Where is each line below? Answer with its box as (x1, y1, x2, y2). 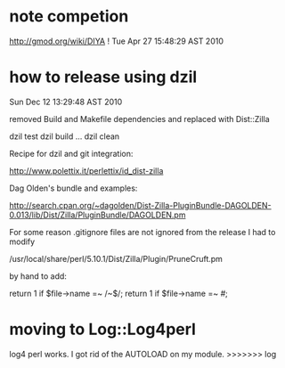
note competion (9, 6, 129, 27)
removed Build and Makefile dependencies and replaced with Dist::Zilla (9, 113, 270, 124)
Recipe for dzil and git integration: (9, 148, 134, 159)
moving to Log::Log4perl (9, 319, 196, 339)
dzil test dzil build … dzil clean (9, 131, 120, 142)
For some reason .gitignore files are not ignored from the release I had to (9, 226, 276, 237)
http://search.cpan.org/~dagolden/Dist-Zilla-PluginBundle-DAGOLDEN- (9, 200, 272, 210)
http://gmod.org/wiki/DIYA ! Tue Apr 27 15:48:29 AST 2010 (9, 36, 224, 46)
